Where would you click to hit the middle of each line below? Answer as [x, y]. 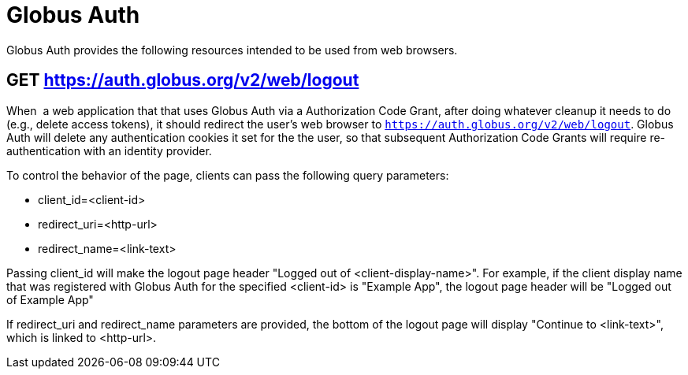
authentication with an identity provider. [109, 150]
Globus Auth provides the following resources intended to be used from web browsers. [232, 50]
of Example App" [50, 299]
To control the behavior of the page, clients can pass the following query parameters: [228, 175]
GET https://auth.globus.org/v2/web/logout [183, 80]
